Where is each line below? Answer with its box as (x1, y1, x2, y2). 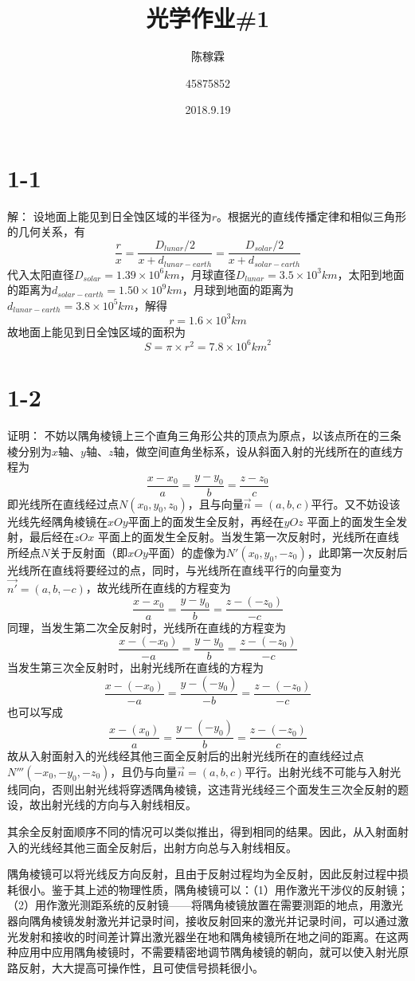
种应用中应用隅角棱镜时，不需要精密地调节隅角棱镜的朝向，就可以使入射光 (7, 944, 397, 960)
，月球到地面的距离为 (182, 281, 294, 298)
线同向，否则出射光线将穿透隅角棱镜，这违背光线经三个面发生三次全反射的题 (7, 780, 409, 797)
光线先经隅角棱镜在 (7, 512, 108, 529)
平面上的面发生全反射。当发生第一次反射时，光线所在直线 (97, 528, 399, 545)
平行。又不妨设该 (311, 495, 401, 512)
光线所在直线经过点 (18, 495, 119, 512)
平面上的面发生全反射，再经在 (127, 512, 284, 529)
